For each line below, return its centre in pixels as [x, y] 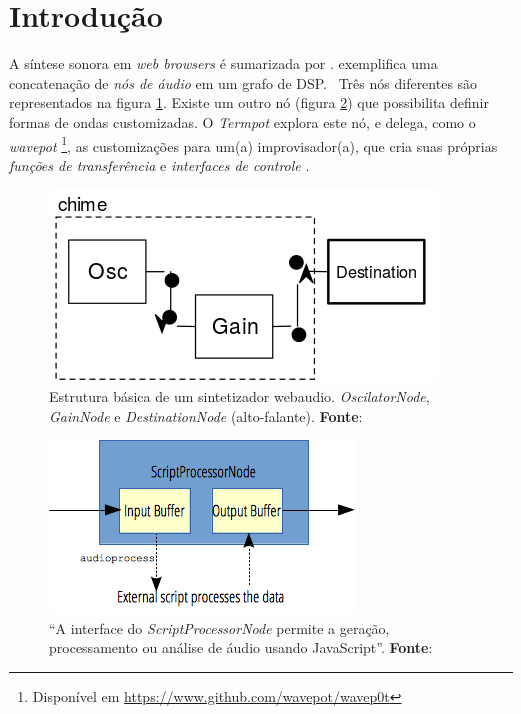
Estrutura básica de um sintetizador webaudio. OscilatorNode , [239, 395]
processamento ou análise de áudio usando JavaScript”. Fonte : [241, 647]
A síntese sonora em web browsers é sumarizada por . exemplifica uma [223, 63]
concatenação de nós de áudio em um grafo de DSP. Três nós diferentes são [243, 82]
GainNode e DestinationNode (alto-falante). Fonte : [206, 415]
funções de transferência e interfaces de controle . [159, 164]
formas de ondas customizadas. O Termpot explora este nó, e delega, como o [242, 121]
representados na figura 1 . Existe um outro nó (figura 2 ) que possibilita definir [249, 102]
